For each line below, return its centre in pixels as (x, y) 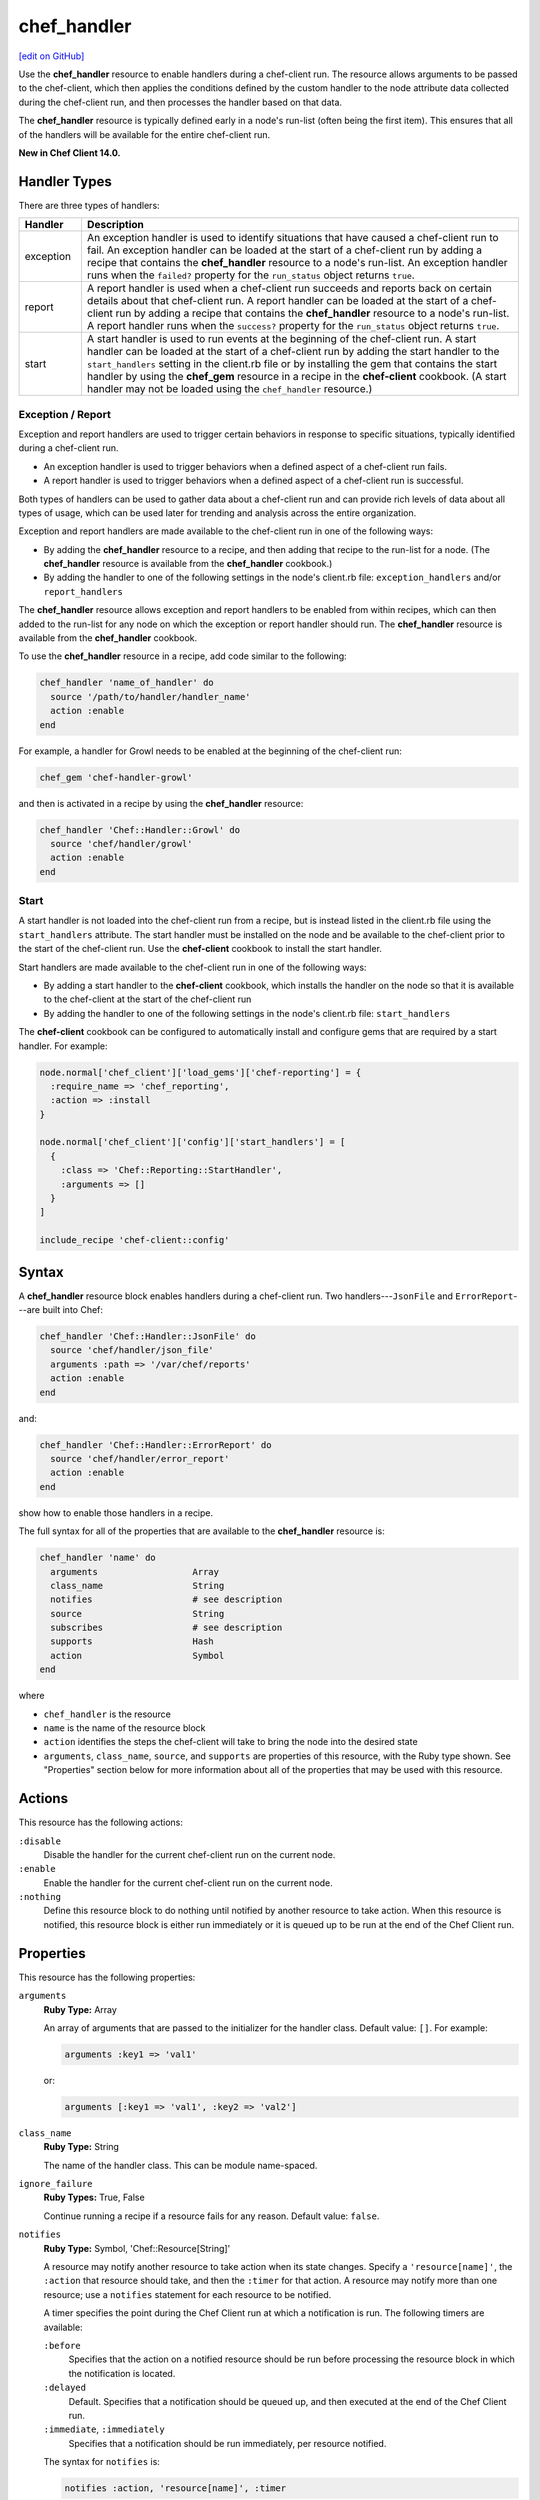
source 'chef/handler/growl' (122, 843)
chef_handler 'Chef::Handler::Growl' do (139, 829)
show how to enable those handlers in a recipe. (116, 1512)
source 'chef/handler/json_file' (132, 1350)
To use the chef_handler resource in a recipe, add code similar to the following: (182, 656)
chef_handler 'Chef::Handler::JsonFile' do (148, 1336)
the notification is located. (122, 2373)
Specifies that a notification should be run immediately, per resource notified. (227, 2443)
